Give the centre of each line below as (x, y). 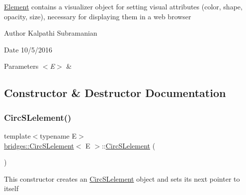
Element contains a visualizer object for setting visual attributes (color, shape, (123, 6)
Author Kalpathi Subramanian (51, 33)
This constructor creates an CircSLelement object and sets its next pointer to (122, 178)
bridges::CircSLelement (39, 145)
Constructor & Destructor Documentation (115, 93)
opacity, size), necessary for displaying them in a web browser (98, 16)
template (17, 135)
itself (11, 188)
